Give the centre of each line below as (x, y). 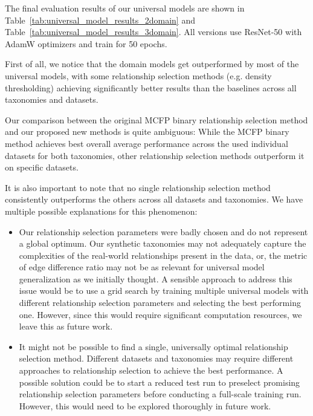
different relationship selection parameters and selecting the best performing (160, 303)
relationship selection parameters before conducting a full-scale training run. (160, 394)
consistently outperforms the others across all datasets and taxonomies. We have (154, 199)
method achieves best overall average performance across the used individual (147, 143)
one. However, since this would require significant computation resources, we (160, 314)
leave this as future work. (66, 326)
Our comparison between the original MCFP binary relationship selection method (156, 119)
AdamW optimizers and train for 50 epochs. (86, 43)
